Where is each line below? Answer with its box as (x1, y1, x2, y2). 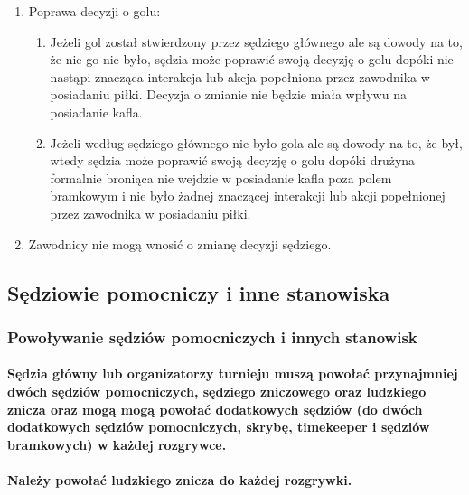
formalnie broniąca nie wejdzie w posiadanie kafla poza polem (50, 168, 392, 187)
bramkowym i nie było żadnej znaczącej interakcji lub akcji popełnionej (50, 186, 446, 205)
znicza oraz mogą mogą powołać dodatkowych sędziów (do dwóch (7, 399, 423, 418)
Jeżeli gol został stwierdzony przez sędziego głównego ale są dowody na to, (50, 32, 463, 51)
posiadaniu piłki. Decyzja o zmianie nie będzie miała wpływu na (50, 85, 407, 104)
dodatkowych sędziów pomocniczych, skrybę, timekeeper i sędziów (7, 417, 430, 436)
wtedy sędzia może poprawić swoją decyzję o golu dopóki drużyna (50, 151, 416, 170)
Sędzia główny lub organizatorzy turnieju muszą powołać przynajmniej (7, 364, 458, 383)
